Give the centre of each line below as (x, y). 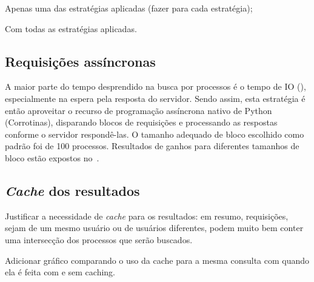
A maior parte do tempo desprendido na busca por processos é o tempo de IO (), (155, 86)
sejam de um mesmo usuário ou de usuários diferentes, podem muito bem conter (154, 228)
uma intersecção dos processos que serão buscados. (99, 239)
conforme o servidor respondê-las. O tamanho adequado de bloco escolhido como (155, 134)
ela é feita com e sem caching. (60, 272)
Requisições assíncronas (80, 61)
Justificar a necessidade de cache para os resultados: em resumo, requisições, (147, 216)
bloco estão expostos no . (52, 157)
